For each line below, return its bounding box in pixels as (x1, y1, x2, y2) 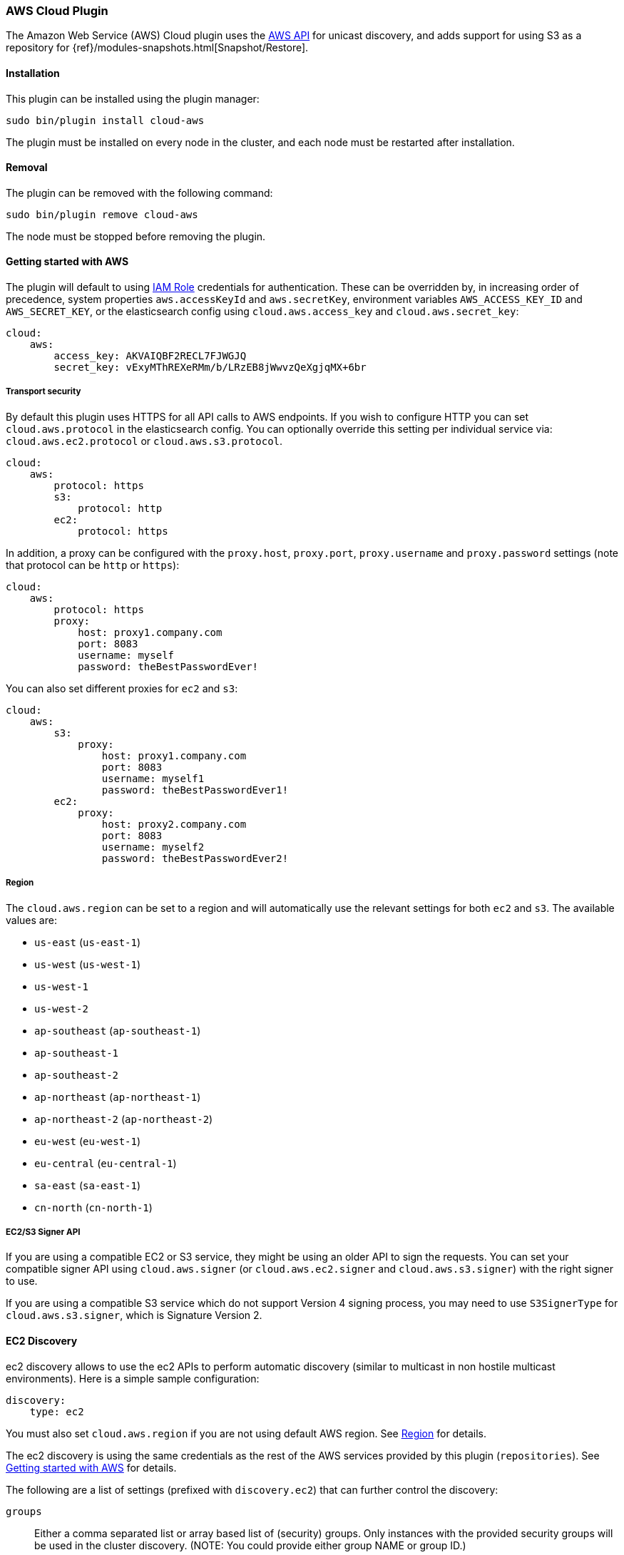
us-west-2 (34, 1002, 88, 1015)
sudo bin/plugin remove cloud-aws (6, 208, 198, 220)
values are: (6, 913, 57, 926)
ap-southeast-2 (34, 1069, 119, 1081)
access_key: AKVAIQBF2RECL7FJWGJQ (53, 350, 247, 362)
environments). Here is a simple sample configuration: (6, 1372, 260, 1385)
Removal (6, 161, 48, 174)
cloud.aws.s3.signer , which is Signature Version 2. (6, 1309, 262, 1322)
